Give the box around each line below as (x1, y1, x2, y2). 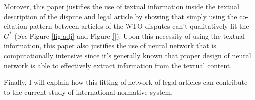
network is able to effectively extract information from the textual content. (4, 60, 232, 70)
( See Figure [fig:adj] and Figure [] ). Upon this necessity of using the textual (14, 30, 245, 41)
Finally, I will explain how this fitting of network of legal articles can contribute (4, 77, 248, 87)
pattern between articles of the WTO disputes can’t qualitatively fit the (29, 21, 249, 31)
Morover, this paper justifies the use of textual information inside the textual (4, 1, 239, 11)
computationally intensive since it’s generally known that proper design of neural (4, 50, 251, 60)
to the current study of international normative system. (4, 86, 173, 97)
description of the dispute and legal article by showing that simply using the (4, 11, 237, 21)
